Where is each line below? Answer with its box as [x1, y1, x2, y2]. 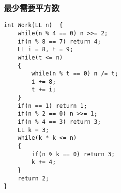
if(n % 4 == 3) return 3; [17, 119, 101, 126]
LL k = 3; [17, 126, 49, 134]
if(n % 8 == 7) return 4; [17, 38, 101, 45]
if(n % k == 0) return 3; [31, 150, 115, 158]
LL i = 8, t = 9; [17, 46, 74, 53]
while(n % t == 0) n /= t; [31, 70, 119, 77]
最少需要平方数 [4, 1, 60, 14]
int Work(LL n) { [4, 22, 63, 29]
